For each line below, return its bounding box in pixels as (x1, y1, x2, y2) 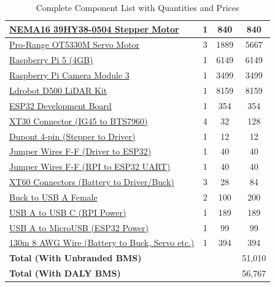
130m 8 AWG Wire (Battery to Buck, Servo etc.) (9, 236, 195, 249)
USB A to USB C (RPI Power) (9, 205, 126, 218)
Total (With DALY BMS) (9, 267, 121, 280)
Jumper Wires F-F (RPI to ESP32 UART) (9, 160, 171, 173)
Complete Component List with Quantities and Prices (36, 1, 239, 13)
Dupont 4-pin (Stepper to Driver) (9, 129, 136, 142)
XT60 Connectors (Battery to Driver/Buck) (9, 175, 174, 188)
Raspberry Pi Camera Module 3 (9, 69, 130, 82)
